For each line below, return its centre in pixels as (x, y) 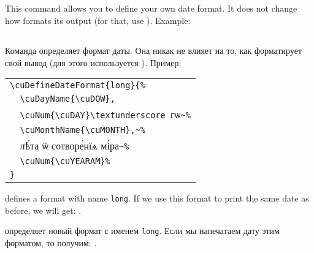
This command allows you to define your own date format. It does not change (151, 8)
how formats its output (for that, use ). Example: (98, 20)
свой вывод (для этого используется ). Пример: (93, 62)
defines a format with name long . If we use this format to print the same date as (157, 198)
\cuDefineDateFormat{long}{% (78, 85)
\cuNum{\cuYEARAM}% (65, 161)
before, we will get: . (43, 210)
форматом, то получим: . (51, 243)
